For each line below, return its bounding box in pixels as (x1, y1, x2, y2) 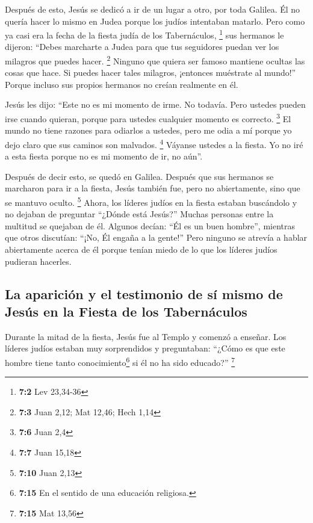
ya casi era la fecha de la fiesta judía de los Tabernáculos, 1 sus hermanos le (5, 27, 284, 41)
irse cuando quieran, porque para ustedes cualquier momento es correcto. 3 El (5, 111, 291, 125)
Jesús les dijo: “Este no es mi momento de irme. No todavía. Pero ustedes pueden (5, 98, 306, 111)
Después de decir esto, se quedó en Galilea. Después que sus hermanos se (5, 170, 274, 182)
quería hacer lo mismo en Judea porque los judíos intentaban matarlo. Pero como (5, 14, 305, 27)
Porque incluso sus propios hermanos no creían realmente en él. (5, 78, 238, 90)
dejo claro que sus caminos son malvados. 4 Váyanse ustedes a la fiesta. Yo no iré (5, 136, 303, 150)
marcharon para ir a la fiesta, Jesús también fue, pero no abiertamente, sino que (5, 182, 300, 194)
